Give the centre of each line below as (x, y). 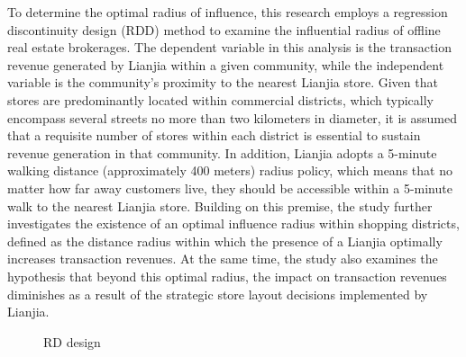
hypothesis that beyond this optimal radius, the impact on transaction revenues (227, 276)
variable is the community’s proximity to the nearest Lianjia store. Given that (223, 82)
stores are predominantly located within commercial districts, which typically (221, 99)
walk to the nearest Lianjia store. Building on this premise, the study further (220, 205)
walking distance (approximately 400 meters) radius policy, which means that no (230, 170)
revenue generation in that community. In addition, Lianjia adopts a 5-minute (222, 152)
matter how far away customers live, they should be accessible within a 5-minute (230, 187)
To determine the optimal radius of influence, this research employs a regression (228, 12)
